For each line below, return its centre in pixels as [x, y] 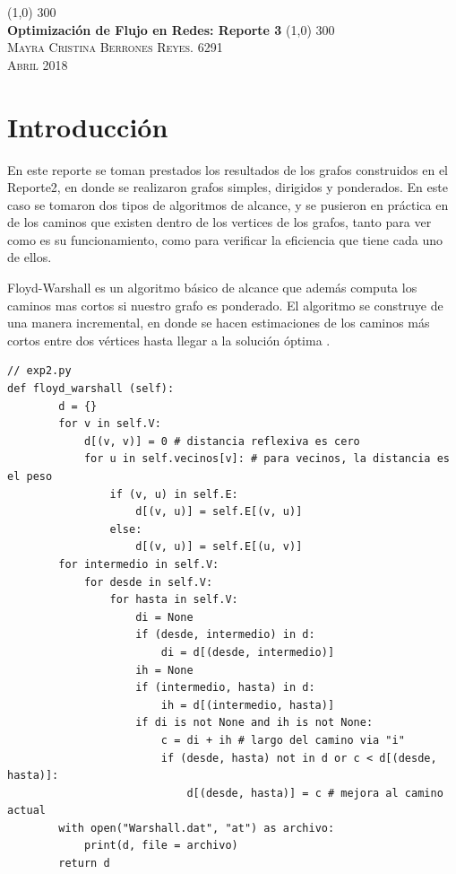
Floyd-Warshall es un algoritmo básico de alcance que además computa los [212, 288]
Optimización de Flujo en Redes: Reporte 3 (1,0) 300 [171, 29]
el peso [30, 476]
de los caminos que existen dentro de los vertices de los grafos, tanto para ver [219, 222]
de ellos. [30, 257]
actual [26, 811]
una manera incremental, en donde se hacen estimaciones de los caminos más [219, 323]
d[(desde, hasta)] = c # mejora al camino [315, 793]
